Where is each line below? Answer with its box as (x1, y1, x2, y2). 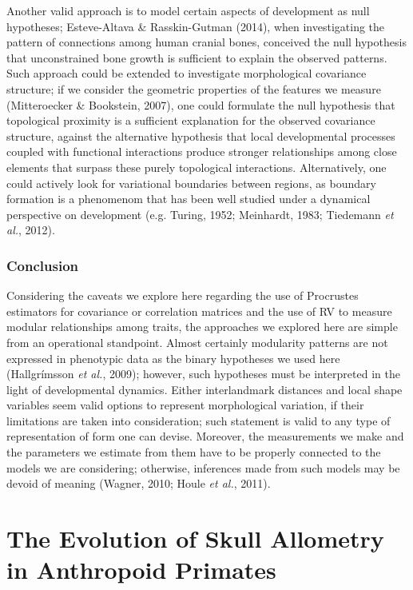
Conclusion (6, 255, 78, 275)
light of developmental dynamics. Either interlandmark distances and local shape (6, 381, 403, 397)
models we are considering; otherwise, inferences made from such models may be (6, 459, 400, 476)
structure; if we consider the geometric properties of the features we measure (6, 80, 381, 97)
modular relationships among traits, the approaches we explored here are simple (6, 318, 398, 335)
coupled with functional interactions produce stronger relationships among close (6, 143, 397, 160)
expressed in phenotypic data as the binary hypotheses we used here (6, 349, 340, 366)
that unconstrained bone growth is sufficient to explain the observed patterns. (6, 49, 387, 66)
